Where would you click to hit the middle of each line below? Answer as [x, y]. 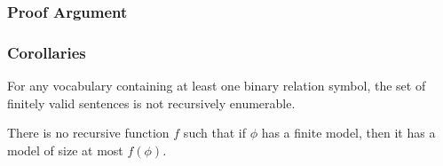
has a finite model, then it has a [348, 133]
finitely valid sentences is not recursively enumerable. [151, 103]
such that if [214, 133]
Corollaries [47, 52]
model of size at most [65, 150]
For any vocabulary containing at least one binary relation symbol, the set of [217, 86]
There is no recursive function [88, 133]
